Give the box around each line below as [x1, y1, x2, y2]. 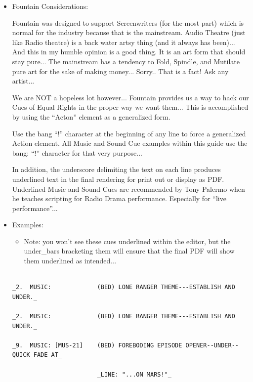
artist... [12, 76, 35, 86]
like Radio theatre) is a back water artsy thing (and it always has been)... [12, 37, 235, 47]
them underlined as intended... [24, 255, 117, 266]
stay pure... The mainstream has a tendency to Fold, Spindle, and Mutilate [12, 56, 240, 66]
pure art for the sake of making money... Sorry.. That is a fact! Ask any [12, 66, 229, 76]
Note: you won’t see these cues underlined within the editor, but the [24, 236, 231, 246]
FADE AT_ [33, 351, 62, 359]
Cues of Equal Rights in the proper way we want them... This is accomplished [12, 102, 249, 112]
